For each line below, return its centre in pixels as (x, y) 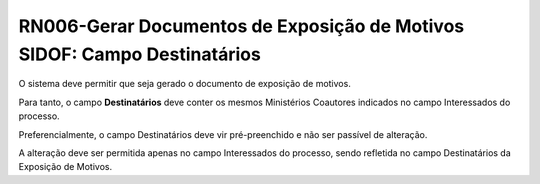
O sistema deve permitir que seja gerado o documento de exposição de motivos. (185, 84)
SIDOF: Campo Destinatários (140, 54)
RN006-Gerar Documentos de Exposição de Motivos (241, 26)
